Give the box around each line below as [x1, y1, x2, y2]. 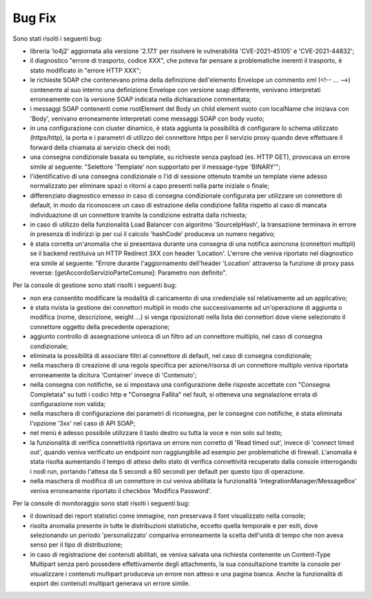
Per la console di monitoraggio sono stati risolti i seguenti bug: [12, 499, 190, 507]
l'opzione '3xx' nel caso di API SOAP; [30, 419, 136, 427]
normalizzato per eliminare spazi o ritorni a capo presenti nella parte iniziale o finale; [30, 182, 270, 190]
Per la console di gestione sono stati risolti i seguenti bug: [12, 281, 177, 289]
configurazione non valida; [30, 400, 106, 408]
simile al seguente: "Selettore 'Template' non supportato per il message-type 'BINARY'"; [30, 162, 280, 171]
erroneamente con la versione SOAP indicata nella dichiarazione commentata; [30, 95, 251, 103]
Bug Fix [12, 10, 56, 25]
